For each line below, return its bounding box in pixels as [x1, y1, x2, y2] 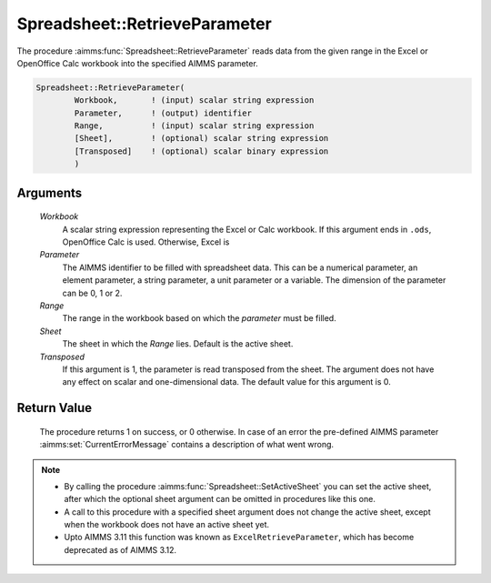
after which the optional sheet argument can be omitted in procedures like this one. [64, 494, 376, 505]
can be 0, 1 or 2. [62, 287, 123, 298]
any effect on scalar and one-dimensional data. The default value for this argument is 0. [62, 377, 391, 387]
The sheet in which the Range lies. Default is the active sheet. [62, 338, 294, 349]
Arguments [16, 185, 83, 200]
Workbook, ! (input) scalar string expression [74, 95, 315, 106]
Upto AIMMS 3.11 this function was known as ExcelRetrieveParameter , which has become [64, 532, 415, 543]
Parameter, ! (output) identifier [74, 107, 252, 118]
